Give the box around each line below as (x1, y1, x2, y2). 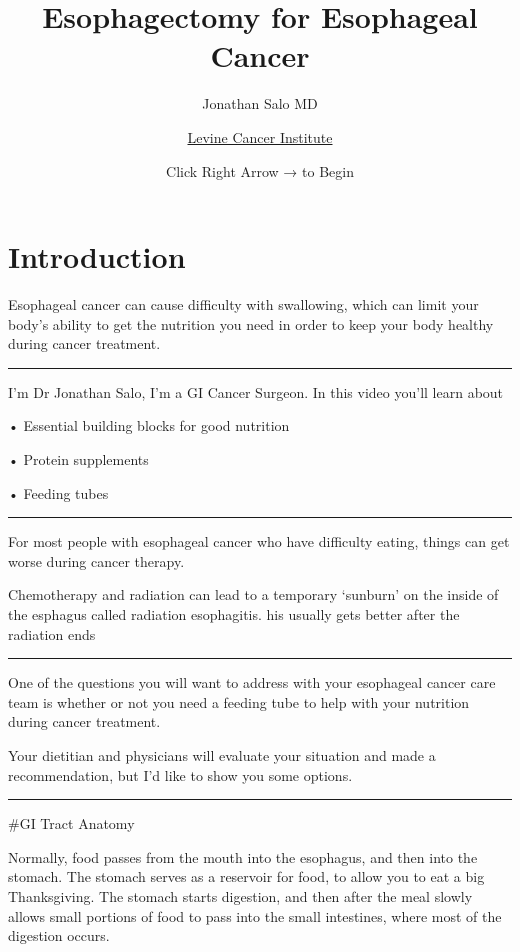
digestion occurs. (8, 925, 110, 946)
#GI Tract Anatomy (8, 813, 135, 834)
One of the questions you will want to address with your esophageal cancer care (8, 672, 496, 693)
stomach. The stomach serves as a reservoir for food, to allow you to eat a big (8, 866, 485, 887)
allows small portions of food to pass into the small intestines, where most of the (8, 905, 502, 926)
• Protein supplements (8, 449, 149, 469)
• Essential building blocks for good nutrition (8, 415, 290, 436)
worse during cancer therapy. (8, 550, 185, 571)
